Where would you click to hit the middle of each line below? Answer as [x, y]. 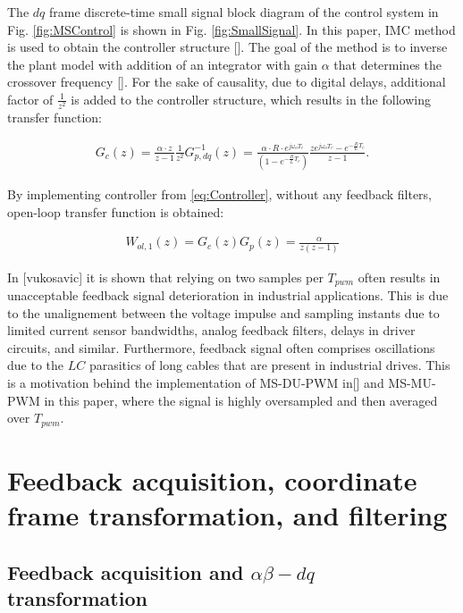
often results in [399, 277]
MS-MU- [412, 382]
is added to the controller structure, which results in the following [251, 99]
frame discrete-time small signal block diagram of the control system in [244, 12]
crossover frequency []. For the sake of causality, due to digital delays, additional [227, 82]
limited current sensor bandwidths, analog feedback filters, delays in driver [211, 330]
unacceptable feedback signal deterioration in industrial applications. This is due [228, 294]
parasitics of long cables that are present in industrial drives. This [269, 365]
